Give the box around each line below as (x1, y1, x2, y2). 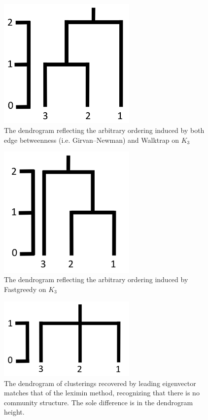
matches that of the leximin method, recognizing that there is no (4, 388, 200, 398)
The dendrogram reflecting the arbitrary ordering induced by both (4, 125, 205, 135)
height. (4, 407, 25, 417)
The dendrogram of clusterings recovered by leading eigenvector (4, 378, 196, 388)
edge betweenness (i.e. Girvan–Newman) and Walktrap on (4, 134, 179, 145)
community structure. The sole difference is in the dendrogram (4, 397, 193, 407)
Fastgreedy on (4, 284, 46, 294)
